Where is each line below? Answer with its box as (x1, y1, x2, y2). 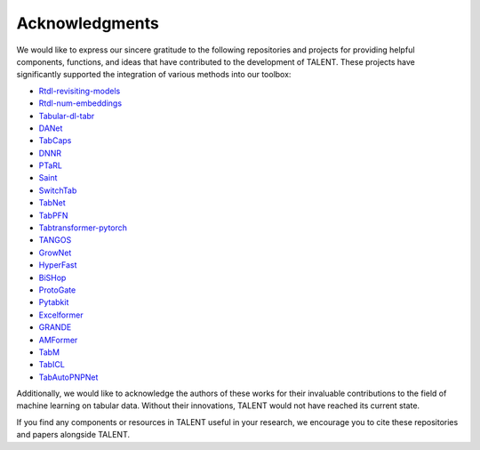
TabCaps (38, 135, 72, 146)
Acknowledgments (16, 13, 160, 33)
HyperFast (38, 260, 77, 270)
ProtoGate (38, 285, 76, 295)
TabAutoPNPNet (38, 372, 99, 382)
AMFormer (38, 334, 78, 345)
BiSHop (38, 272, 67, 283)
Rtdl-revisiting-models (38, 85, 121, 96)
